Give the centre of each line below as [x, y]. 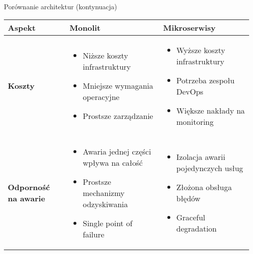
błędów [188, 198]
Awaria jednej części [117, 151]
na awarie [27, 198]
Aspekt [22, 27]
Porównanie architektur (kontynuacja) [61, 6]
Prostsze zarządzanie [118, 116]
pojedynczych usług [210, 168]
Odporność [29, 187]
